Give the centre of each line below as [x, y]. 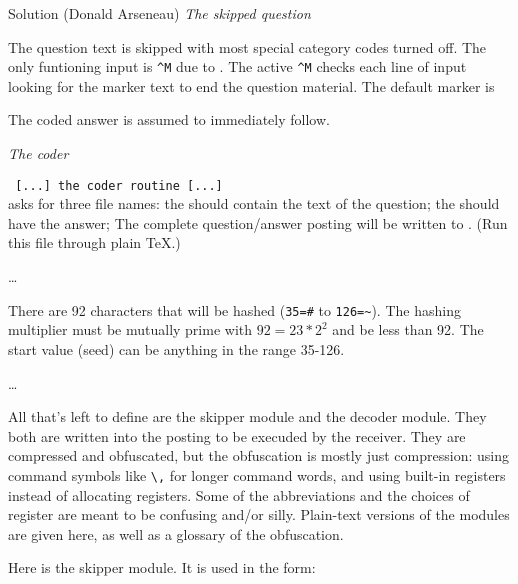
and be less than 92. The [408, 329]
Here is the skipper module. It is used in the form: [162, 567]
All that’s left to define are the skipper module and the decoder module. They [247, 416]
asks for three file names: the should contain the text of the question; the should [254, 203]
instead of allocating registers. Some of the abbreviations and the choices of [239, 494]
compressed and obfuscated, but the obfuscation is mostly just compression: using [258, 455]
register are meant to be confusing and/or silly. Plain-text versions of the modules [259, 514]
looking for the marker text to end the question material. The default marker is [251, 85]
